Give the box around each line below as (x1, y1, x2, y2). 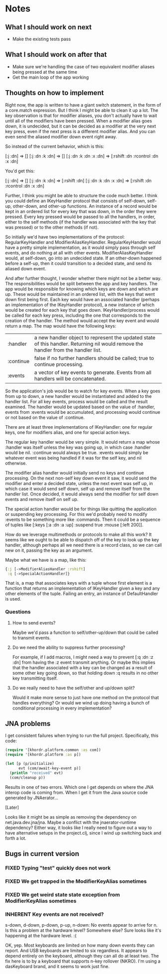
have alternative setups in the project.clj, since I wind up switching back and (5, 830, 162, 836)
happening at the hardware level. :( (5, 933, 77, 939)
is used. (5, 596, 21, 602)
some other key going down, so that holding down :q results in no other (12, 670, 159, 676)
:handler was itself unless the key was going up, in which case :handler (5, 444, 151, 450)
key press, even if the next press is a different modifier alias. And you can (5, 128, 156, 134)
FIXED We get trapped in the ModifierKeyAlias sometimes (5, 877, 147, 884)
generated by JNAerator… (5, 795, 59, 801)
